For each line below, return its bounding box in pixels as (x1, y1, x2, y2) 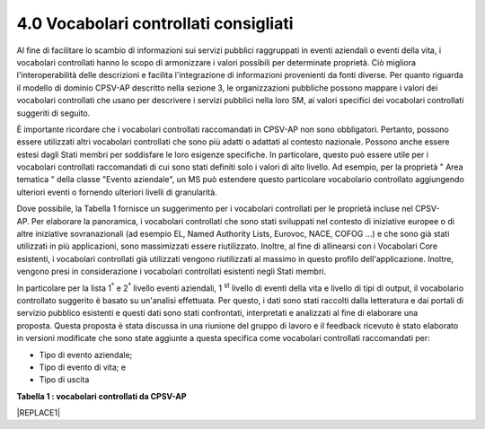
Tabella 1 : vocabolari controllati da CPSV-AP (16, 390, 188, 401)
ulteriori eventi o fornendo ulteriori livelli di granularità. (16, 187, 217, 197)
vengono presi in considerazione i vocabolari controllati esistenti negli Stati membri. (16, 266, 327, 277)
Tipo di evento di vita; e (39, 362, 126, 372)
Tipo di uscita (39, 374, 90, 385)
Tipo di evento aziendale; (39, 349, 133, 360)
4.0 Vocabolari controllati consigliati (16, 13, 294, 33)
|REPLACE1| (16, 407, 61, 418)
